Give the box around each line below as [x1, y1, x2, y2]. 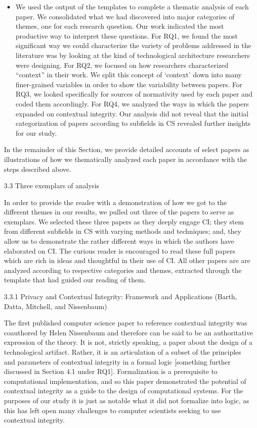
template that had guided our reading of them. [4, 274, 146, 285]
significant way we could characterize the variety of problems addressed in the [15, 40, 252, 51]
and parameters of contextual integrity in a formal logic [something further [4, 356, 231, 367]
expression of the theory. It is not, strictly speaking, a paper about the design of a [4, 337, 253, 347]
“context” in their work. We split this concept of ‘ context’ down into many [15, 69, 242, 80]
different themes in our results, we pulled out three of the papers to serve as [4, 207, 234, 217]
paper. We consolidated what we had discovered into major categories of [15, 11, 235, 21]
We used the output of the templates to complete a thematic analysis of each [15, 1, 249, 11]
